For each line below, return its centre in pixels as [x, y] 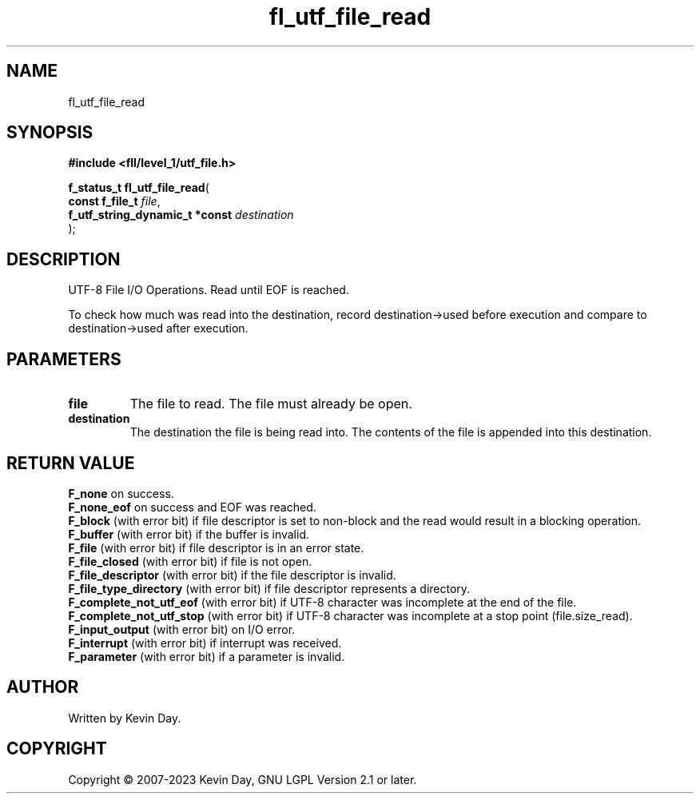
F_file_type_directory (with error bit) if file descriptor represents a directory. [269, 588]
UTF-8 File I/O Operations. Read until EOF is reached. [209, 290]
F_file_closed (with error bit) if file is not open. [190, 561]
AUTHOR [43, 687]
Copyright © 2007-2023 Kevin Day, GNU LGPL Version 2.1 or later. [243, 779]
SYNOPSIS [50, 133]
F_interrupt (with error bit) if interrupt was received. [205, 643]
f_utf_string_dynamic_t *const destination [181, 215]
